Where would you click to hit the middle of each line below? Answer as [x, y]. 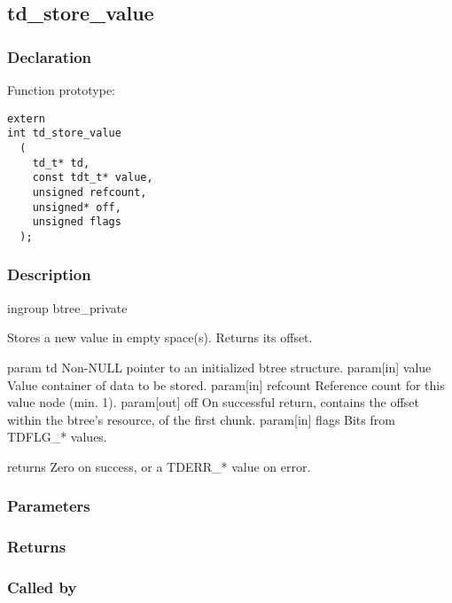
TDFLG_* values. [57, 437]
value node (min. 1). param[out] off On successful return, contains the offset [213, 402]
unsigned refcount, [90, 192]
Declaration [50, 56]
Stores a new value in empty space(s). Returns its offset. [160, 337]
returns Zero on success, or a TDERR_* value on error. [159, 466]
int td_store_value [64, 133]
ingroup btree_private [67, 307]
